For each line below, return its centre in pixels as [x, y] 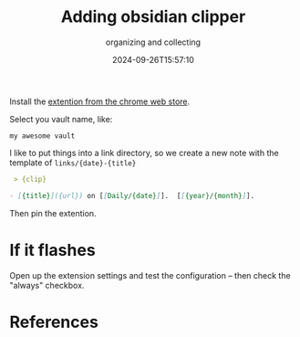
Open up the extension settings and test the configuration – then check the [150, 275]
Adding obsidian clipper [153, 17]
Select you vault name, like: [61, 119]
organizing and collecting [153, 42]
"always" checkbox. [47, 285]
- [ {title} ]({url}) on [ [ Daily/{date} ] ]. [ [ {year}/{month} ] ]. [132, 195]
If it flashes [52, 250]
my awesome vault [42, 136]
